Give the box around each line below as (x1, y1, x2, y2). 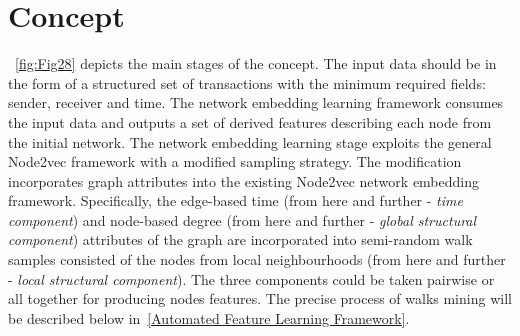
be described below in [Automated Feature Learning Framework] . (8, 307, 410, 328)
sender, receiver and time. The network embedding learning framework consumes (8, 92, 504, 113)
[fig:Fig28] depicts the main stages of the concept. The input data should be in (15, 53, 497, 74)
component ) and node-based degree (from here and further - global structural (8, 209, 477, 230)
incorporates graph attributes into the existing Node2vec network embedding (8, 170, 480, 191)
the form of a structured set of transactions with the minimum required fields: (8, 72, 486, 93)
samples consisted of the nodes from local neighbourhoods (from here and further (8, 249, 506, 270)
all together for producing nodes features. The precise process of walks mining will (8, 288, 512, 309)
